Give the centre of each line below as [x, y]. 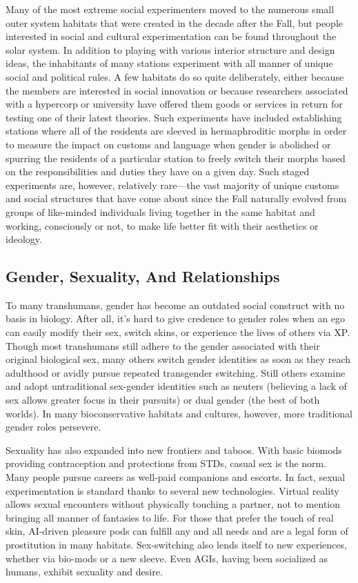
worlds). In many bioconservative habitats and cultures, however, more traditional [179, 413]
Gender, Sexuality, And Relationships [143, 276]
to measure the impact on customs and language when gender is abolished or [168, 144]
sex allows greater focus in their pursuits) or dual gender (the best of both [163, 400]
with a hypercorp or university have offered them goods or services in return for [174, 104]
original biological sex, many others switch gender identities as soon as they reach [178, 359]
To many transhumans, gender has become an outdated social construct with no [175, 305]
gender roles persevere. [53, 427]
